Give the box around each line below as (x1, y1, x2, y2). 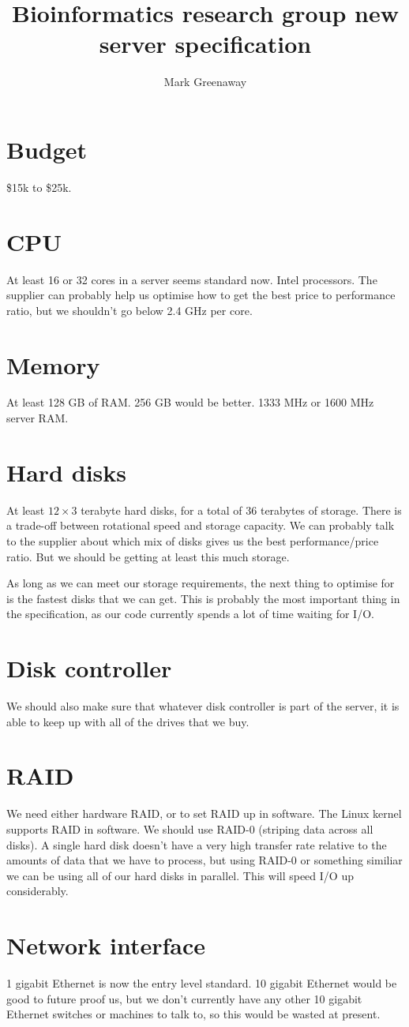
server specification (99, 28, 312, 60)
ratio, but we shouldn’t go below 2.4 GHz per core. (6, 302, 253, 318)
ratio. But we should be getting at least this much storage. (6, 548, 290, 564)
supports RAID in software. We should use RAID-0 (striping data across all (6, 820, 373, 837)
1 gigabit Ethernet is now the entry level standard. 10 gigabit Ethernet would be (6, 975, 397, 991)
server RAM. (6, 410, 69, 426)
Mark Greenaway (163, 73, 247, 90)
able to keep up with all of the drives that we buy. (6, 713, 250, 729)
